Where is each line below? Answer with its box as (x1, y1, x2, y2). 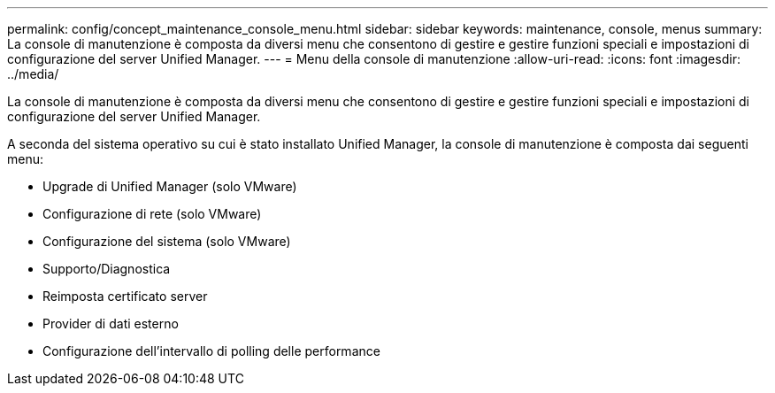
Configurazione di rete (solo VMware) (42, 206, 262, 221)
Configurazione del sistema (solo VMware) (42, 234, 291, 249)
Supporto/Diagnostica (42, 261, 171, 276)
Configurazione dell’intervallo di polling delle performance (42, 343, 380, 358)
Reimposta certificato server (42, 289, 208, 304)
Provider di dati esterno (42, 316, 179, 331)
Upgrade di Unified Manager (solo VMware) (42, 179, 297, 194)
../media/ (7, 66, 59, 81)
